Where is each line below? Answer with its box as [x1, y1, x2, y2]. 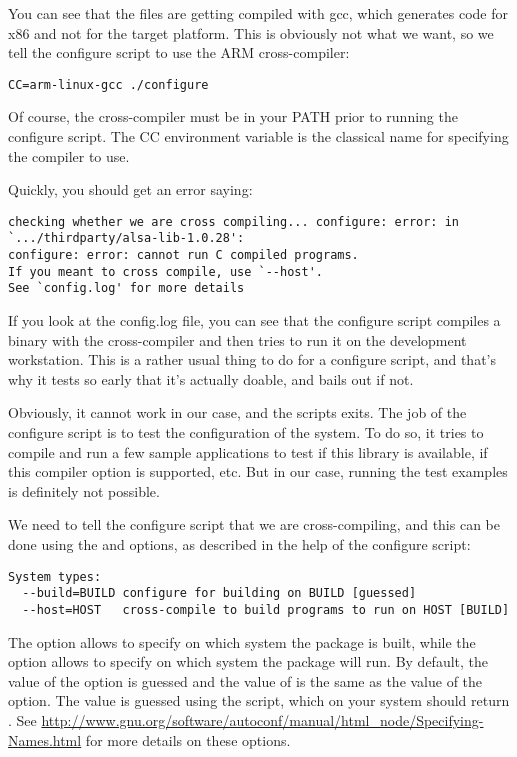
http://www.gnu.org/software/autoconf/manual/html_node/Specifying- [41, 709, 484, 730]
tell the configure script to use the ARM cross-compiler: [8, 42, 350, 63]
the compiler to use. [8, 145, 130, 166]
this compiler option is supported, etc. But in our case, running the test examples [8, 461, 508, 482]
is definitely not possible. [8, 480, 160, 501]
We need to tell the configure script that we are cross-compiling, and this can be [8, 514, 500, 535]
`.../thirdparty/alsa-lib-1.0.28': [8, 231, 245, 246]
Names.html [8, 729, 82, 750]
